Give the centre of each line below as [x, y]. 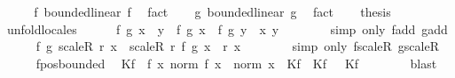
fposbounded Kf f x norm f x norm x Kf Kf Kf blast [236, 63]
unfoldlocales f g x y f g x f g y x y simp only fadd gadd [227, 28]
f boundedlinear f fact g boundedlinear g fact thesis [212, 11]
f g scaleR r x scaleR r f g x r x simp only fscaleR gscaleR [237, 46]
